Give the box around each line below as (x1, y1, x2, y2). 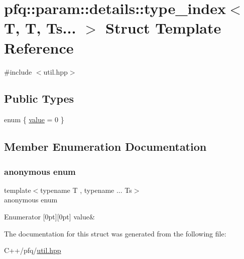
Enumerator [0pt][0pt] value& (4, 211, 95, 222)
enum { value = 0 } (4, 114, 64, 125)
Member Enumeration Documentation (4, 139, 207, 154)
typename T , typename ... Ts (40, 184, 132, 195)
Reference (4, 37, 74, 58)
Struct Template (105, 18, 221, 38)
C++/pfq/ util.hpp (4, 245, 61, 255)
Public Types (4, 91, 74, 106)
